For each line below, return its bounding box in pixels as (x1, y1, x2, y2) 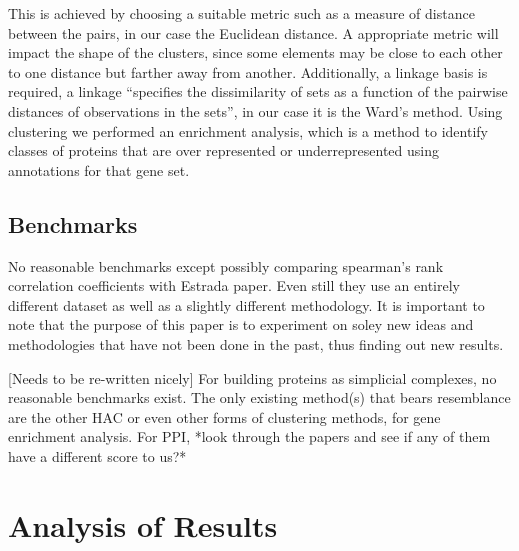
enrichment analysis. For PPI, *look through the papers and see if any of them (8, 426, 491, 447)
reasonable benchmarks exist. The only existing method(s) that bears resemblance (8, 387, 511, 408)
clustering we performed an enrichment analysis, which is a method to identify (8, 120, 488, 141)
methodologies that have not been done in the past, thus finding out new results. (8, 333, 504, 354)
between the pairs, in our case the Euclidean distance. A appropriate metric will (8, 22, 499, 43)
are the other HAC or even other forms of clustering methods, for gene (8, 406, 441, 427)
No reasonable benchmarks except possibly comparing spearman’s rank (8, 255, 444, 276)
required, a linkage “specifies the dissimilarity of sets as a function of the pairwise (8, 81, 508, 102)
